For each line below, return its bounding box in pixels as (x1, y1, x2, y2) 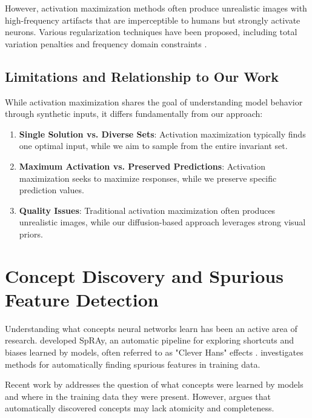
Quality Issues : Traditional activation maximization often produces (19, 204, 276, 216)
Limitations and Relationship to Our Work (5, 67, 279, 85)
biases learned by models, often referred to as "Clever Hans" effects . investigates (5, 346, 304, 359)
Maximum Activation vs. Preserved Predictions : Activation (19, 159, 266, 172)
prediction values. (19, 184, 84, 196)
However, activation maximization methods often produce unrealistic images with (5, 2, 307, 14)
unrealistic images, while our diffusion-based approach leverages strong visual (19, 216, 306, 228)
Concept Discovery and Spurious (5, 263, 284, 288)
